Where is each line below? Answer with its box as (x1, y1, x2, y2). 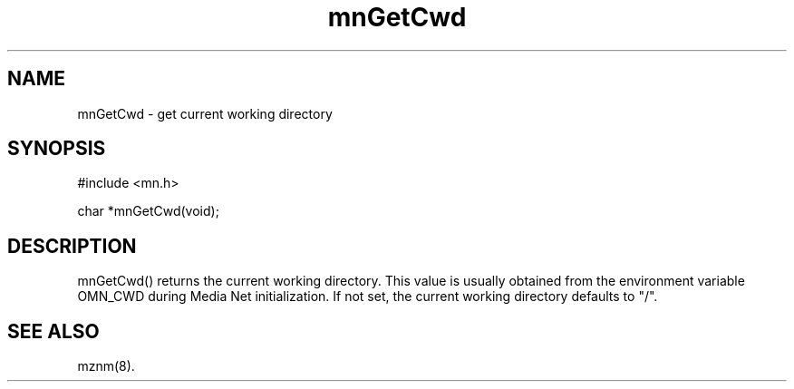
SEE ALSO (7, 319, 100, 343)
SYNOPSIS (7, 137, 106, 160)
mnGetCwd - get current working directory (77, 105, 333, 122)
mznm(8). (77, 358, 135, 374)
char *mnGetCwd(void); (77, 203, 219, 219)
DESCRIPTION (7, 234, 137, 258)
